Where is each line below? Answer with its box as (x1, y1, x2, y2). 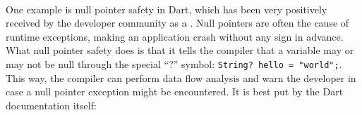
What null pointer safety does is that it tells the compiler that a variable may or (6, 43, 354, 57)
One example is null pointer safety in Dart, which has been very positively (6, 1, 327, 16)
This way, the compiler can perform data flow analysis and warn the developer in (6, 70, 356, 85)
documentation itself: (6, 97, 97, 112)
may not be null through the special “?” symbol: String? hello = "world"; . (6, 56, 342, 71)
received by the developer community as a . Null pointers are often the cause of (6, 15, 349, 30)
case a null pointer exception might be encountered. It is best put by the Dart (6, 84, 344, 99)
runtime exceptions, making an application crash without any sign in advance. (6, 29, 344, 43)
